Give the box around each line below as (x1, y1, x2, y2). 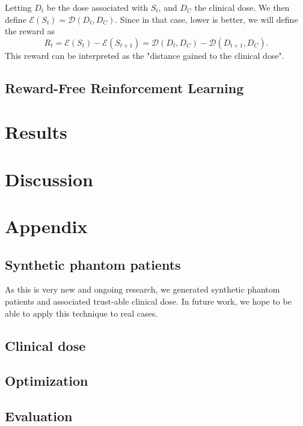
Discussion (5, 166, 93, 191)
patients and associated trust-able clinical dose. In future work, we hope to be (5, 295, 292, 308)
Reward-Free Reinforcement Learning (5, 78, 244, 97)
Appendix (5, 214, 88, 239)
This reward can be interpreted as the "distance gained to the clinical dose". (5, 49, 284, 61)
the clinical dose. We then (194, 1, 290, 13)
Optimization (5, 371, 88, 390)
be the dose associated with (46, 1, 148, 13)
